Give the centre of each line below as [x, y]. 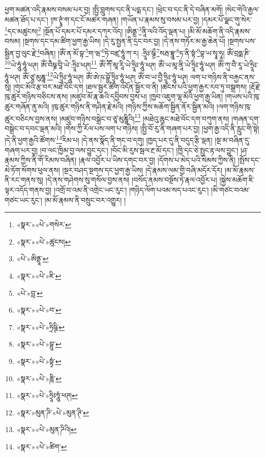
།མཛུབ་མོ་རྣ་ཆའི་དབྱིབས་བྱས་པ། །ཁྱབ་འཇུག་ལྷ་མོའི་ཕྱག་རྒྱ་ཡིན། [146, 96]
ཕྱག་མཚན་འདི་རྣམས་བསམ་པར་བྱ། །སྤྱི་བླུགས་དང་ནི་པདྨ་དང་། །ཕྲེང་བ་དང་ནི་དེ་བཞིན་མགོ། [114, 9]
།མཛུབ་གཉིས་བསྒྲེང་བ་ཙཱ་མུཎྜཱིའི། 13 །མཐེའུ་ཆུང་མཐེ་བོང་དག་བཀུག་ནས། [144, 117]
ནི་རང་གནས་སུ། [24, 180]
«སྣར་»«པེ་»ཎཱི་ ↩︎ [39, 378]
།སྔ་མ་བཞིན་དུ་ [233, 140]
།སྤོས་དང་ [249, 160]
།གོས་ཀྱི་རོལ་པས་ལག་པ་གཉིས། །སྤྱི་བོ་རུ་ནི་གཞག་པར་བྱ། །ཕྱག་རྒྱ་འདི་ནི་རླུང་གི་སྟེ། [162, 128]
